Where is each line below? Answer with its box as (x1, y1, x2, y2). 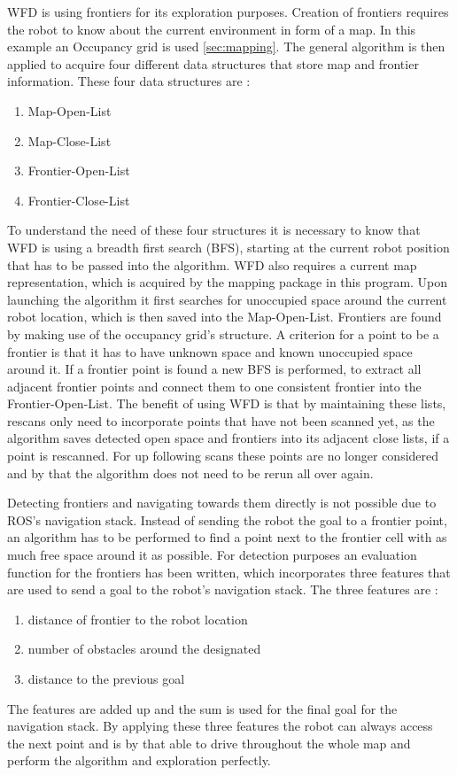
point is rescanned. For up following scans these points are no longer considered (7, 446, 439, 465)
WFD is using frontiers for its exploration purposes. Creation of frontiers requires (7, 3, 449, 20)
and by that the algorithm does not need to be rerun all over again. (7, 463, 374, 482)
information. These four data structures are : (7, 72, 251, 90)
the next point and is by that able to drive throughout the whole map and (7, 733, 411, 752)
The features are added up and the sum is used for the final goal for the (7, 699, 398, 717)
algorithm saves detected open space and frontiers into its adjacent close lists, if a (7, 429, 450, 447)
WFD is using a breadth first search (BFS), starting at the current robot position (7, 237, 450, 256)
